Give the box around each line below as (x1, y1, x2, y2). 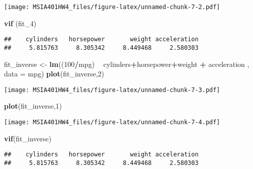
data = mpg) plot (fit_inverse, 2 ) (4, 68, 104, 79)
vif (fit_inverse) (4, 133, 52, 143)
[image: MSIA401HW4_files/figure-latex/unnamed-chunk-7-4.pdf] (4, 119, 220, 126)
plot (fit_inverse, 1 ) (4, 101, 62, 111)
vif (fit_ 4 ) (4, 18, 37, 28)
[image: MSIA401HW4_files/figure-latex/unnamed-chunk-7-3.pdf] (4, 86, 220, 94)
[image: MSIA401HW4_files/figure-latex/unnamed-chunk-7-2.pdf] (4, 4, 220, 11)
